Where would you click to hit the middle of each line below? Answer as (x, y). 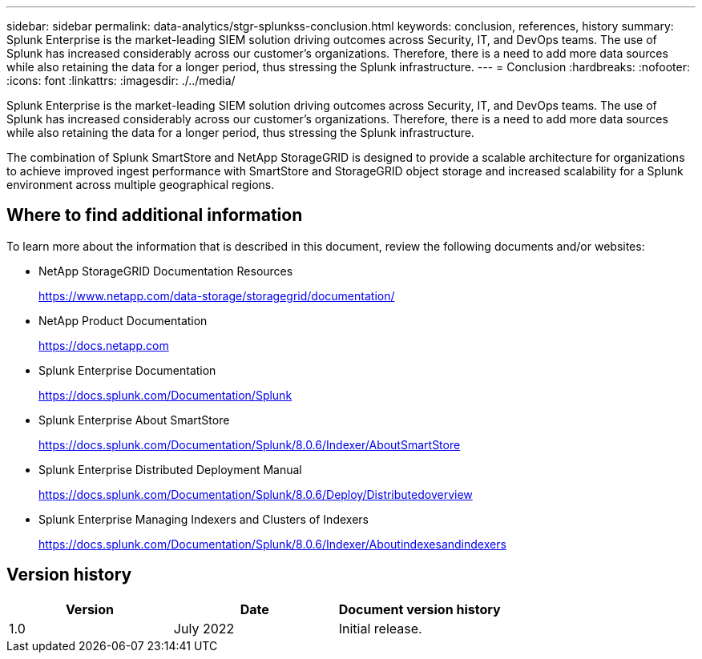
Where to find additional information (155, 215)
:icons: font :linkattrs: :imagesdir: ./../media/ (121, 80)
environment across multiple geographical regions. (141, 185)
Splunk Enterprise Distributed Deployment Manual (170, 469)
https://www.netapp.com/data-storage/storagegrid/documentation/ (217, 295)
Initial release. (380, 628)
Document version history (420, 609)
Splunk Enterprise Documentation (127, 370)
